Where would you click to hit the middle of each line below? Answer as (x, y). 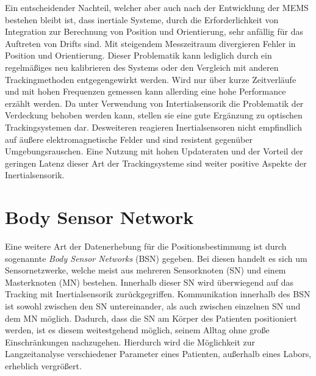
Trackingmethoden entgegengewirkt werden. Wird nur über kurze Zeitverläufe (151, 79)
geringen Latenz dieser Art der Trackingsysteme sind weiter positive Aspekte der (156, 163)
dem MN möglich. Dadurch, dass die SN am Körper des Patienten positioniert (151, 318)
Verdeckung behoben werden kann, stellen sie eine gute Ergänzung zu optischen (154, 115)
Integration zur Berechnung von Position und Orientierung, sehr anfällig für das (154, 31)
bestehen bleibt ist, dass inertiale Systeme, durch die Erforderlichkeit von (142, 19)
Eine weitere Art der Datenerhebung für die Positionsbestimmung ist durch (146, 246)
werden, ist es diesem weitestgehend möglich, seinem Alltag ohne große (137, 330)
